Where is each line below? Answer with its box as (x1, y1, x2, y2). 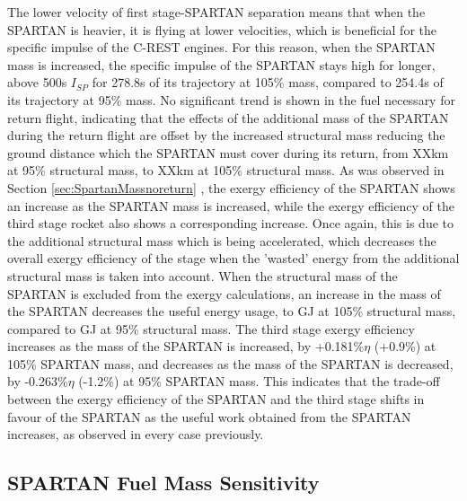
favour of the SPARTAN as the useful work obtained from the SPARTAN (7, 407, 411, 426)
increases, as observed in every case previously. (7, 425, 264, 444)
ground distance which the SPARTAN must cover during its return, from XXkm (7, 143, 449, 162)
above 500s (7, 73, 67, 92)
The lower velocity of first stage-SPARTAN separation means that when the (7, 3, 426, 21)
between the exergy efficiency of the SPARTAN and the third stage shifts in (7, 390, 425, 409)
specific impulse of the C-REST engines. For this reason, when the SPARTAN (7, 38, 436, 57)
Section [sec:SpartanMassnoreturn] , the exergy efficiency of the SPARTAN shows (7, 178, 455, 197)
